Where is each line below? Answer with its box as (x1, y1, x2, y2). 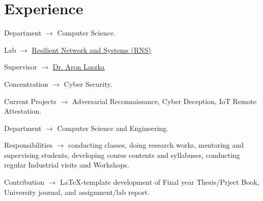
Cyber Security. (64, 78, 112, 89)
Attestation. (4, 106, 42, 116)
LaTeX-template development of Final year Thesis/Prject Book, (60, 177, 259, 187)
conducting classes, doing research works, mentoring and (68, 140, 244, 150)
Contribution (4, 177, 45, 187)
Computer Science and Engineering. (57, 122, 169, 133)
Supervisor (4, 61, 37, 72)
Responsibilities (4, 140, 52, 150)
